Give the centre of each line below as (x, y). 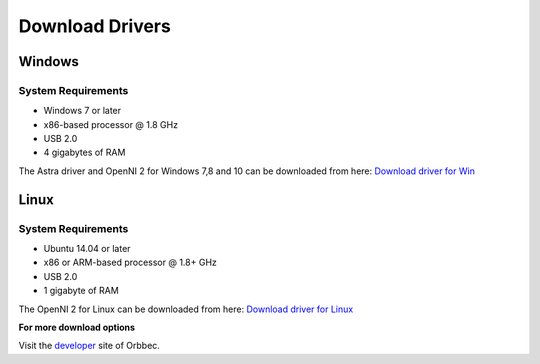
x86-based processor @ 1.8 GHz (111, 124)
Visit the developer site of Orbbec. (89, 346)
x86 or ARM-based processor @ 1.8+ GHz (130, 262)
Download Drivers (95, 26)
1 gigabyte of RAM (81, 291)
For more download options (76, 327)
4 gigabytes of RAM (84, 152)
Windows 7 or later (82, 111)
